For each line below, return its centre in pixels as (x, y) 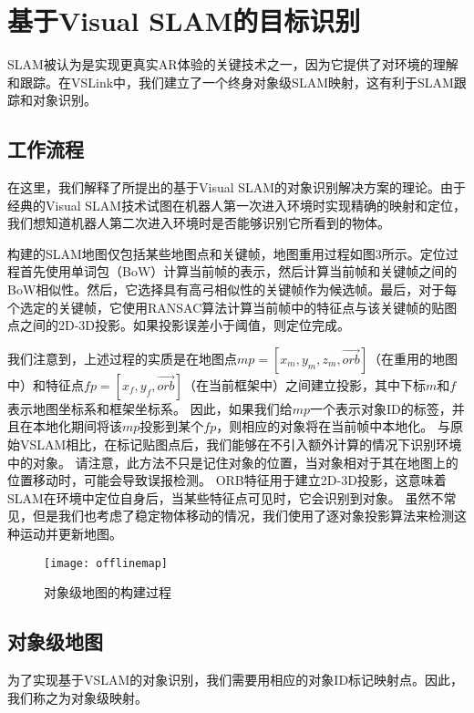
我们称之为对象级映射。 (77, 697)
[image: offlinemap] (106, 563)
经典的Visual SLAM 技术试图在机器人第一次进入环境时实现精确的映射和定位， (237, 205)
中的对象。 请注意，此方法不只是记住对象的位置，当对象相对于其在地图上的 (233, 462)
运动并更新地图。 (71, 534)
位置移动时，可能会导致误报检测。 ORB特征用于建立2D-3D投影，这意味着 (227, 480)
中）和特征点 (46, 384)
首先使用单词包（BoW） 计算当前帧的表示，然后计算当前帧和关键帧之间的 (238, 271)
